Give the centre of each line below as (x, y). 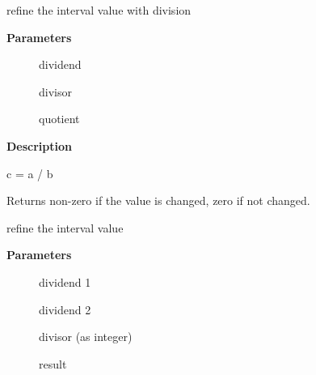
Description (40, 145)
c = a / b (30, 173)
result (53, 363)
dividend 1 (65, 281)
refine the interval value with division (99, 10)
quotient (59, 119)
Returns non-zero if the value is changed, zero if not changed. (158, 200)
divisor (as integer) (86, 337)
